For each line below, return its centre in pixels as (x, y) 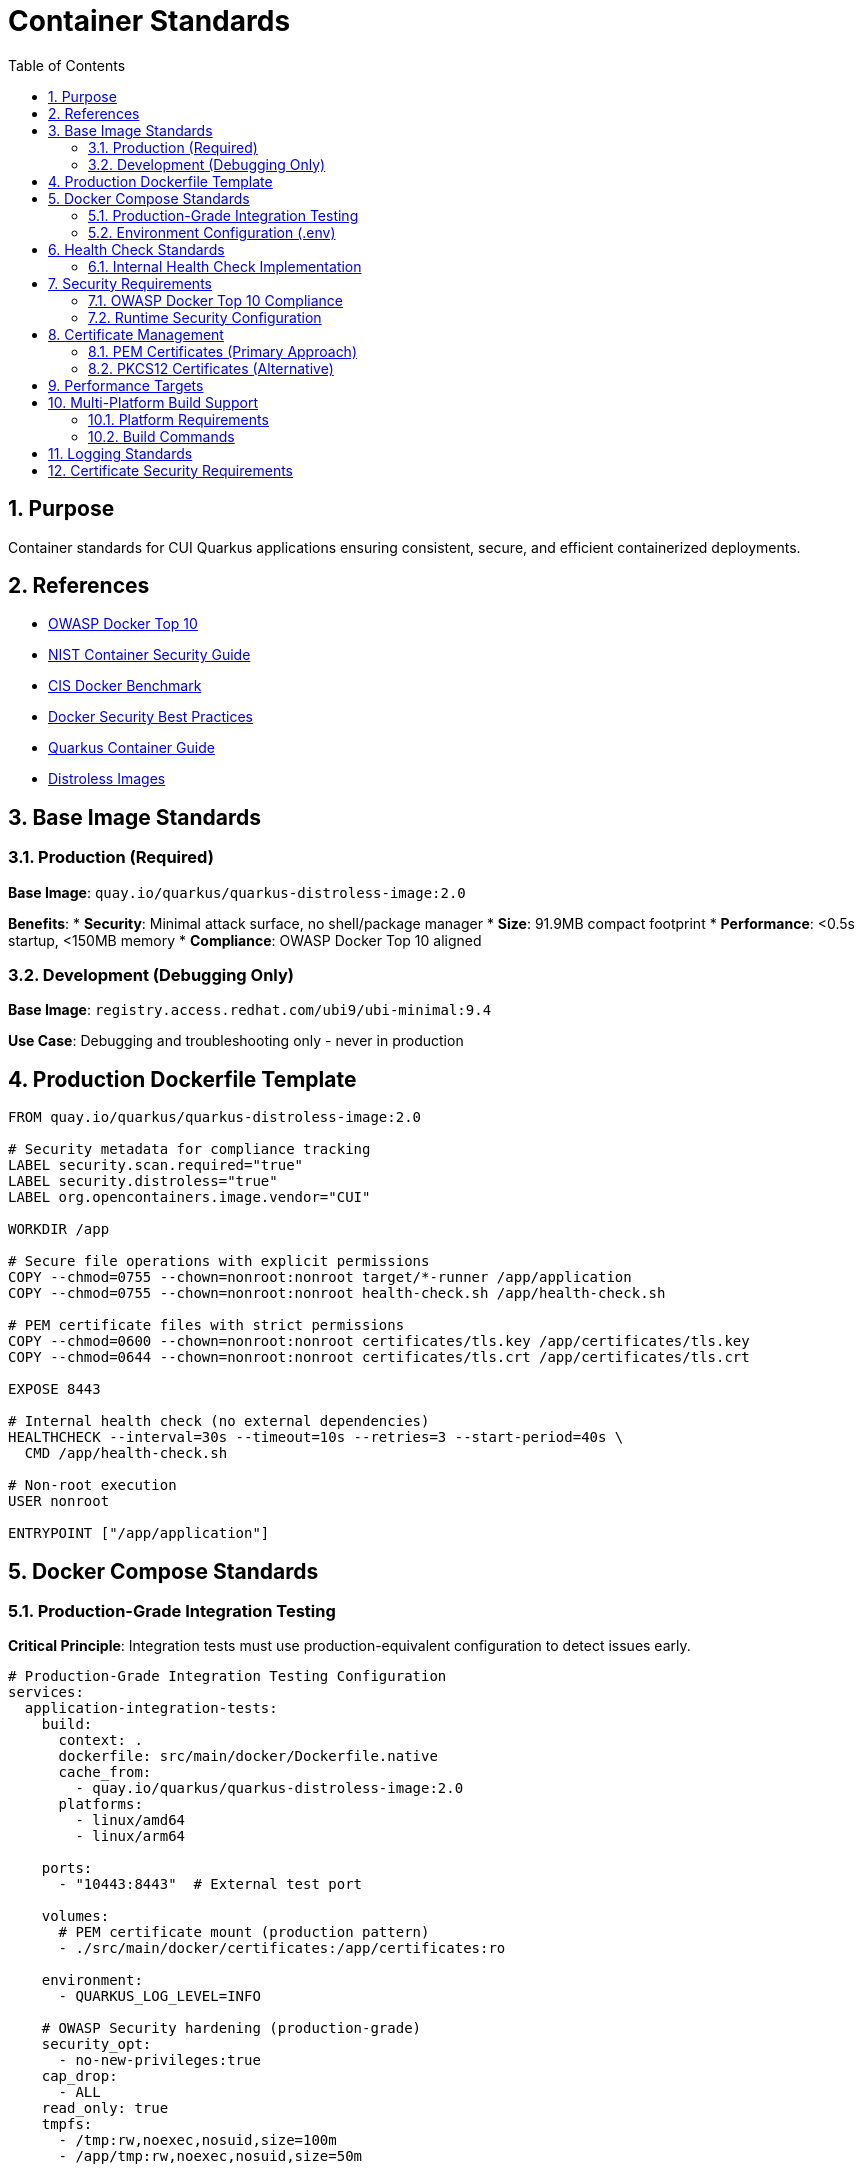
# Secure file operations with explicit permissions (219, 1261)
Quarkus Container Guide (131, 748)
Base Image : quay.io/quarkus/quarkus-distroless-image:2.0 (237, 892)
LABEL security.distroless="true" (143, 1181)
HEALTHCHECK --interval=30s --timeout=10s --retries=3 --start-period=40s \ (316, 1437)
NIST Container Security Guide (149, 655)
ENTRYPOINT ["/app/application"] (139, 1533)
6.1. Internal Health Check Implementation (225, 266)
